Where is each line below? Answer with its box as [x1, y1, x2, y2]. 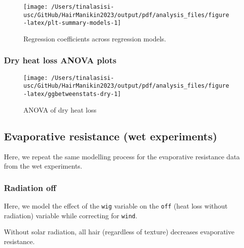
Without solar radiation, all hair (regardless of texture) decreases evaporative [4, 227, 235, 237]
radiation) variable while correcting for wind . [4, 210, 137, 220]
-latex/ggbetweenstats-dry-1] [23, 91, 121, 98]
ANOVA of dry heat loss [23, 104, 96, 114]
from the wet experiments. [4, 161, 82, 171]
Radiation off [4, 181, 56, 193]
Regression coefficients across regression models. [23, 33, 166, 43]
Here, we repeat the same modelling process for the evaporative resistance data [4, 151, 240, 161]
